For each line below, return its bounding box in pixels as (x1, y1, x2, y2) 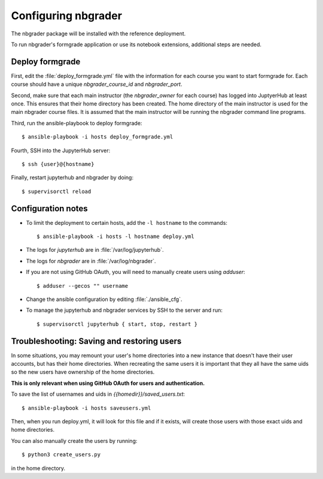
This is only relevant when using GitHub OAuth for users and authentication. (11, 379, 205, 387)
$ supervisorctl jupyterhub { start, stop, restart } (36, 321, 197, 327)
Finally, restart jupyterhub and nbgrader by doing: (11, 174, 134, 181)
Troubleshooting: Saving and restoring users (11, 336, 182, 346)
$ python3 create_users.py (22, 451, 101, 458)
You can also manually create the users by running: (11, 437, 138, 444)
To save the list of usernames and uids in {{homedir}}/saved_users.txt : (11, 390, 185, 398)
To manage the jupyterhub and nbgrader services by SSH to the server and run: (26, 306, 223, 314)
